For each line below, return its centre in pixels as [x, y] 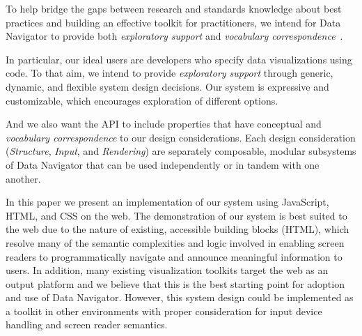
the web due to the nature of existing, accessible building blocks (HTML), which [178, 229]
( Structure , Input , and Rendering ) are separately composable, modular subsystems [181, 151]
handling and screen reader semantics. [87, 324]
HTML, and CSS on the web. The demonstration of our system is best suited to [176, 215]
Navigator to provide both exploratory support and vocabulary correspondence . [174, 36]
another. [23, 178]
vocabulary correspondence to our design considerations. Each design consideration [181, 137]
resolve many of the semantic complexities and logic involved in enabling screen [175, 242]
